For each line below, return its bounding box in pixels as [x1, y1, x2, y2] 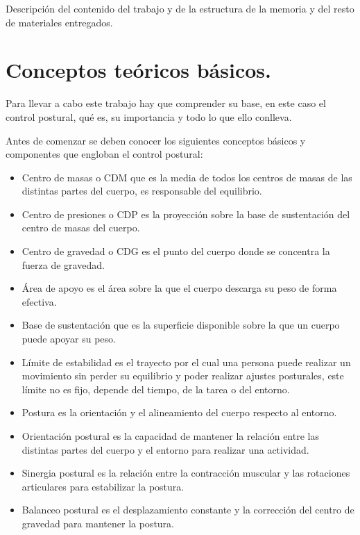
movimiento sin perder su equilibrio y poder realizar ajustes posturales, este [22, 368, 344, 383]
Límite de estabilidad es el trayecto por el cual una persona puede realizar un [22, 354, 351, 369]
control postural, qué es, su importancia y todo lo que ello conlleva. [6, 109, 292, 124]
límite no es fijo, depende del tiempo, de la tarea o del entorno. [22, 381, 290, 396]
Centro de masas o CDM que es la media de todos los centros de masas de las [22, 170, 352, 184]
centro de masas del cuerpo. [22, 220, 140, 235]
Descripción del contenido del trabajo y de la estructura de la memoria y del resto [6, 1, 354, 15]
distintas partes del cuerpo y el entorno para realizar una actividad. [22, 442, 309, 456]
